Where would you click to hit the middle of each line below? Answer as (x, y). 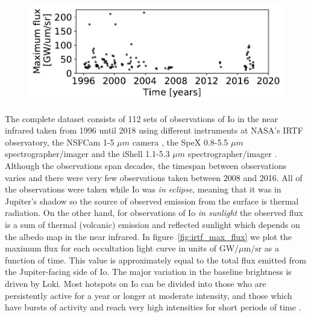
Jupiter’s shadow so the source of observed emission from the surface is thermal (152, 201)
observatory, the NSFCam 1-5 (60, 142)
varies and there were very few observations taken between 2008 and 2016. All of (154, 177)
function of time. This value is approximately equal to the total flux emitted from (155, 260)
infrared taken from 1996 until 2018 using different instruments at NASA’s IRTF (154, 130)
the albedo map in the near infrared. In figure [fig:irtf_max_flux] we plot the (148, 236)
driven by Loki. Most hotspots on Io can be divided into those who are (136, 283)
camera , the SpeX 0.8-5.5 (180, 142)
